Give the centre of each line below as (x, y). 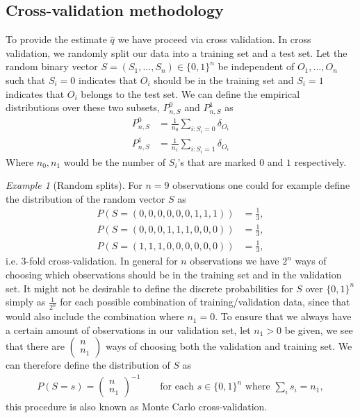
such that (26, 80)
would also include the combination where (95, 316)
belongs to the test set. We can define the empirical (190, 93)
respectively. (320, 161)
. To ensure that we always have (283, 316)
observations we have (235, 261)
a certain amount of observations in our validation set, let (128, 329)
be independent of (256, 66)
